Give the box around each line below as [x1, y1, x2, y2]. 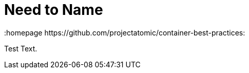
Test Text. [4, 44, 37, 53]
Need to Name [4, 1, 103, 19]
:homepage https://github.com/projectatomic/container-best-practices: [4, 28, 245, 37]
